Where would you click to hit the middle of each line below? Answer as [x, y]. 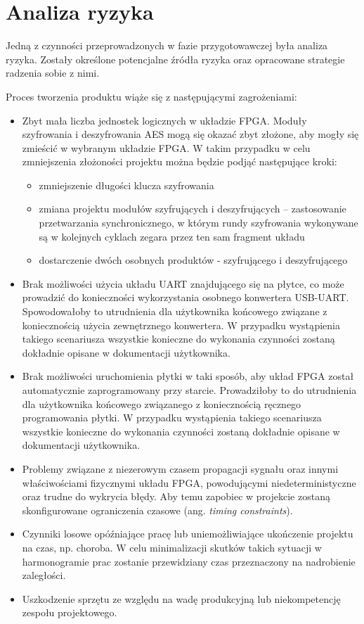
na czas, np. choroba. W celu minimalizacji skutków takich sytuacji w [172, 547]
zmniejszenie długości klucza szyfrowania [126, 185]
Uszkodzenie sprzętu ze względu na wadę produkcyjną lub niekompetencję [181, 598]
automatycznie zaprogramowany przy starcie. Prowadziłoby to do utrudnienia [189, 390]
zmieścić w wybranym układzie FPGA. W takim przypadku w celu [166, 147]
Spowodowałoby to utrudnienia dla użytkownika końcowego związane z [175, 311]
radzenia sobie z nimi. [53, 73]
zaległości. [44, 575]
